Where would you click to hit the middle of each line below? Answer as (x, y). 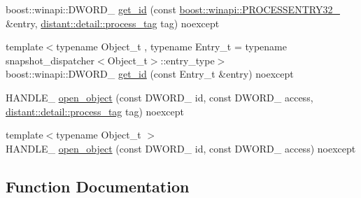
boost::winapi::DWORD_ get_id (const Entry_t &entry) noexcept (150, 74)
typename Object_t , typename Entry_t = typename (171, 47)
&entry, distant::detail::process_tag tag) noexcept (113, 23)
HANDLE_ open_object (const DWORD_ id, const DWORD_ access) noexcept (181, 148)
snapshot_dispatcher (50, 60)
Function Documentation (98, 186)
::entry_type (187, 60)
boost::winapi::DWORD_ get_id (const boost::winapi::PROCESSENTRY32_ (173, 9)
